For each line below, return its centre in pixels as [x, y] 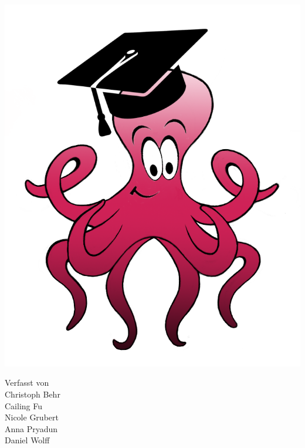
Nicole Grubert [32, 417]
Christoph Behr [33, 394]
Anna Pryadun [31, 428]
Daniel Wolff [27, 440]
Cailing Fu [23, 405]
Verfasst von [27, 383]
